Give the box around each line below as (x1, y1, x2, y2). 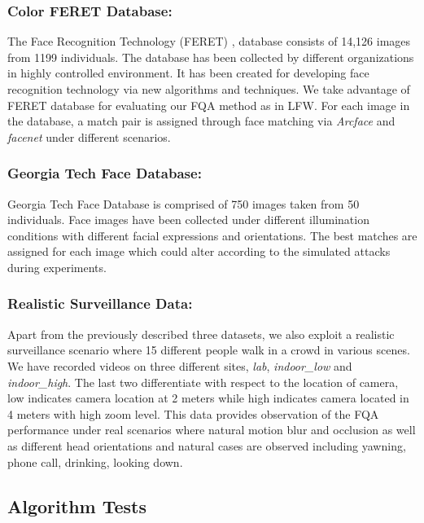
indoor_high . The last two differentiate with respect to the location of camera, (7, 373, 399, 390)
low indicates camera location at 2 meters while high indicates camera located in (7, 389, 409, 407)
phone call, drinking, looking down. (7, 453, 183, 470)
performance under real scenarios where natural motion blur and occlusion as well (7, 421, 416, 438)
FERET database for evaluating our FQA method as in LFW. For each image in (7, 96, 410, 113)
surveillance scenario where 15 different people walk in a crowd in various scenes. (7, 341, 410, 358)
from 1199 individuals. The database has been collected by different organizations (7, 48, 414, 65)
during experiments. (7, 258, 107, 275)
